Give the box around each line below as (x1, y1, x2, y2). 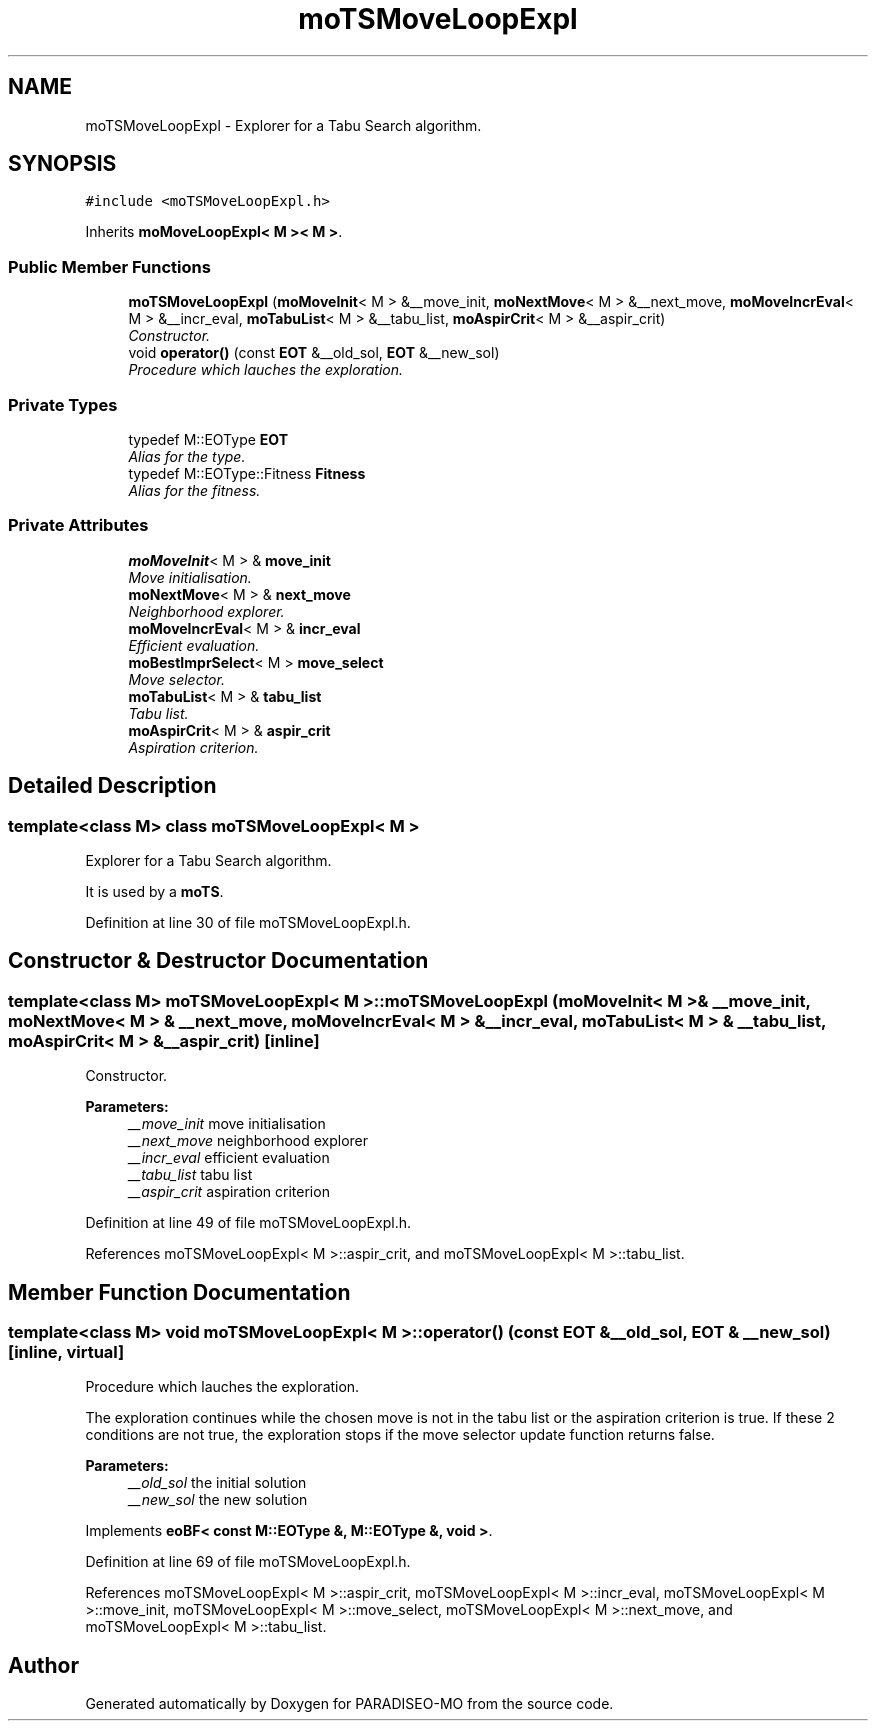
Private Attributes (8, 515, 149, 536)
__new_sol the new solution (128, 1491, 308, 1509)
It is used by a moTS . (85, 882, 224, 900)
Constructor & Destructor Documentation (8, 948, 429, 974)
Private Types (8, 394, 118, 415)
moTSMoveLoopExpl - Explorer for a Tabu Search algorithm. (85, 116, 482, 134)
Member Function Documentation (8, 1279, 351, 1305)
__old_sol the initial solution (128, 1474, 307, 1492)
